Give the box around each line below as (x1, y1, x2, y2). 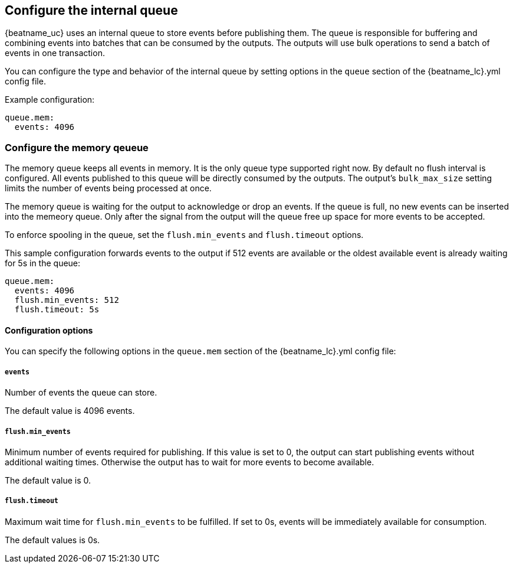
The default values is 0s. (5, 534, 100, 545)
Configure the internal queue (5, 3, 178, 18)
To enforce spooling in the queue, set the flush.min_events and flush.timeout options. (5, 230, 364, 240)
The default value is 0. (5, 475, 91, 485)
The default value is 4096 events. (5, 406, 135, 416)
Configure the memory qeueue (5, 141, 149, 154)
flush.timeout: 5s (14, 305, 100, 315)
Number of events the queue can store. (5, 387, 157, 398)
